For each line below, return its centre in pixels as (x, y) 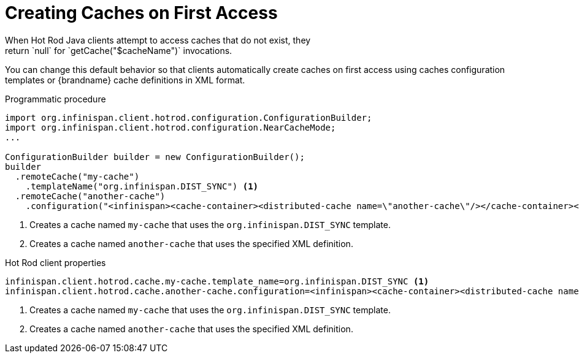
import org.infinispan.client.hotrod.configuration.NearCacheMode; (171, 127)
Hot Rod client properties (56, 262)
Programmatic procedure (56, 99)
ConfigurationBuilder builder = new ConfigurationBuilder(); (155, 157)
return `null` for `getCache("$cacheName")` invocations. (119, 50)
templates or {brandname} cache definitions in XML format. (125, 80)
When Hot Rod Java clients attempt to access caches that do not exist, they (158, 40)
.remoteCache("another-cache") (90, 196)
